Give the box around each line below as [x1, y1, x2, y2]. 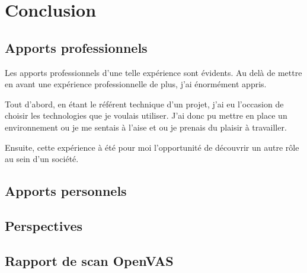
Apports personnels [5, 182, 127, 200]
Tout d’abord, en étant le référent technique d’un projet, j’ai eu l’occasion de [5, 97, 284, 110]
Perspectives [5, 216, 83, 234]
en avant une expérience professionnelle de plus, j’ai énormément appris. [5, 78, 267, 90]
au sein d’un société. [5, 153, 79, 165]
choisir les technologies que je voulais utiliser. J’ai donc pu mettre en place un [5, 109, 287, 122]
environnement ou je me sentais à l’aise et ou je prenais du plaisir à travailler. [5, 120, 287, 133]
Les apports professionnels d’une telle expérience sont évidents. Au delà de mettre [5, 66, 302, 78]
